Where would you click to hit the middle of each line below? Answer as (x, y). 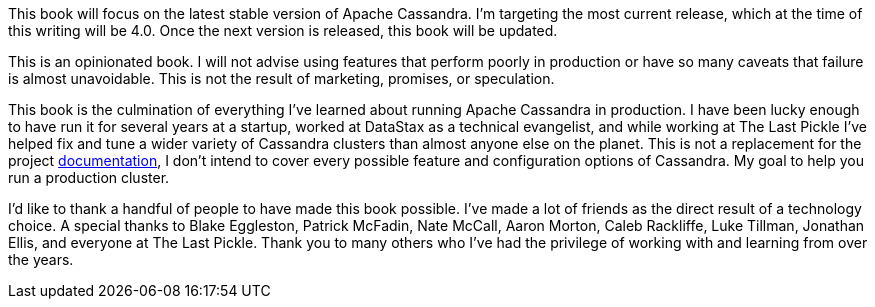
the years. (41, 259)
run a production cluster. (89, 177)
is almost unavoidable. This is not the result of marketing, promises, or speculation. (281, 78)
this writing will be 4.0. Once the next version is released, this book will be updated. (283, 30)
